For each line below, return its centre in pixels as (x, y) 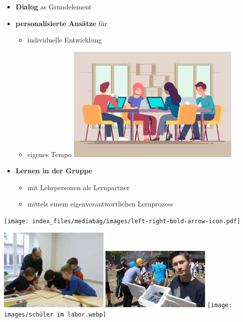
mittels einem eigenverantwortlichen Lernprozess (100, 204)
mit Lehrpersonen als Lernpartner (78, 187)
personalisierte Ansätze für (61, 23)
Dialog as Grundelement (53, 6)
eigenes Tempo (50, 154)
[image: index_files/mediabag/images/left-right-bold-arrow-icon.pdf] (122, 221)
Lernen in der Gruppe (54, 171)
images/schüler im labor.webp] (55, 315)
